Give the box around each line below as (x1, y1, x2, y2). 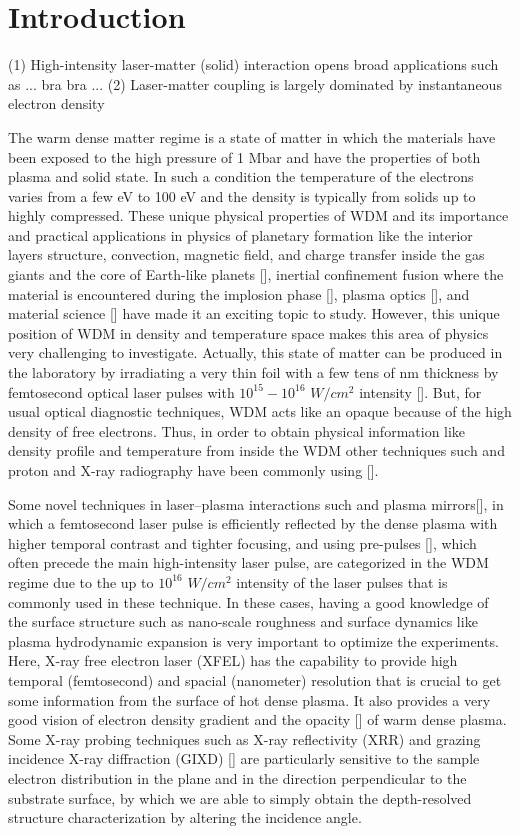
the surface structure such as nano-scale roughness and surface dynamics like (8, 611, 478, 632)
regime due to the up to (8, 571, 154, 592)
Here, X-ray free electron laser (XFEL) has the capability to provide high (8, 650, 458, 671)
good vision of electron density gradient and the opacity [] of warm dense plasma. (8, 709, 507, 730)
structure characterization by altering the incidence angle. (8, 807, 362, 828)
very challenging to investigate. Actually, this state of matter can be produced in (8, 342, 503, 363)
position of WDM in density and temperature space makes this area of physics (8, 322, 489, 343)
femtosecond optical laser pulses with (8, 381, 235, 402)
